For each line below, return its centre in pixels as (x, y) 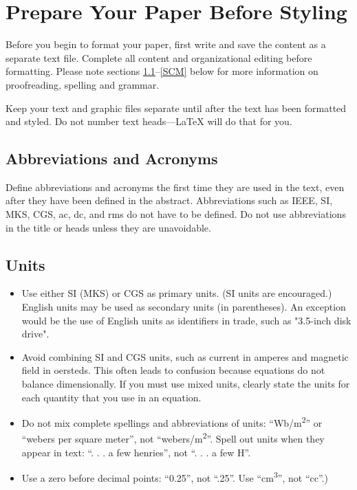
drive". (35, 334)
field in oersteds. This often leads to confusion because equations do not (173, 370)
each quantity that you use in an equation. (111, 397)
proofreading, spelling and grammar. (83, 84)
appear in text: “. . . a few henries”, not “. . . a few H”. (136, 452)
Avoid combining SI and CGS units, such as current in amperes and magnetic (185, 356)
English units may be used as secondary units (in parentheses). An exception (184, 307)
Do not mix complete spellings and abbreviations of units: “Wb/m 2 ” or (172, 422)
